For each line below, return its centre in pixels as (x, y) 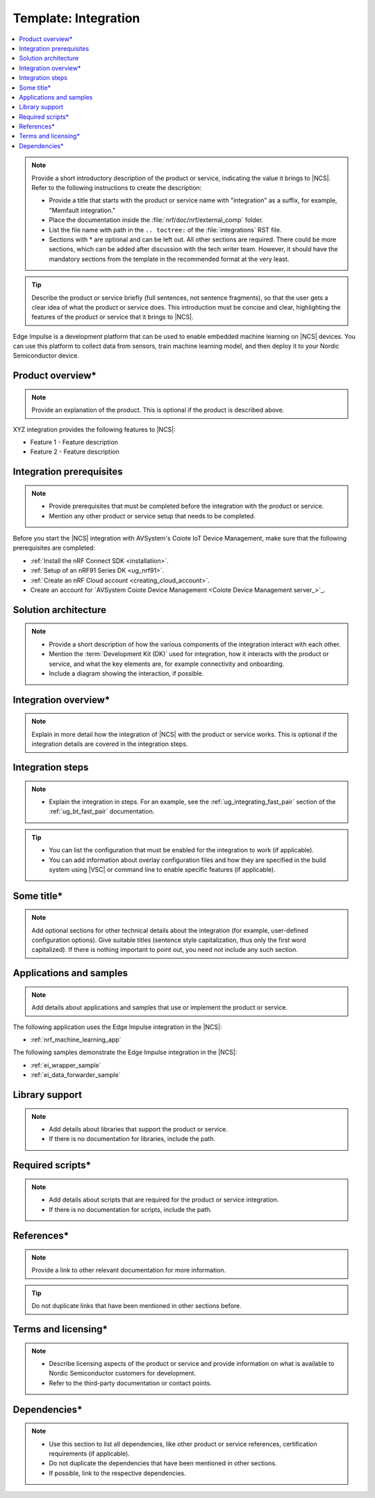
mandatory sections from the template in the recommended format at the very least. (169, 259)
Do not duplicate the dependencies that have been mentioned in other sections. (163, 1463)
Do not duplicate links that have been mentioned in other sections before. (137, 1306)
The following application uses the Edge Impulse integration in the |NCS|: (117, 1027)
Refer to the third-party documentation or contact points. (130, 1383)
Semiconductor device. (46, 356)
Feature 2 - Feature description (75, 452)
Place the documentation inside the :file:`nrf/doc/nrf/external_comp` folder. (156, 220)
